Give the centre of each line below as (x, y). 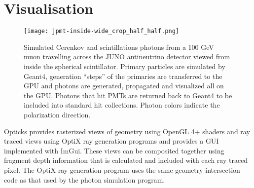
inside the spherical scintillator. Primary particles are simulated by (125, 66)
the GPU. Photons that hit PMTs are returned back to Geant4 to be (128, 95)
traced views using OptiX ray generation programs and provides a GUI (111, 141)
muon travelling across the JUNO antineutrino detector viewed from (127, 56)
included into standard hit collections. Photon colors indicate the (122, 105)
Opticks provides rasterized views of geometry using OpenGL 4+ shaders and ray (127, 131)
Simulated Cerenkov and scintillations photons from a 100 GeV (119, 47)
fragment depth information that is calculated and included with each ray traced (126, 160)
